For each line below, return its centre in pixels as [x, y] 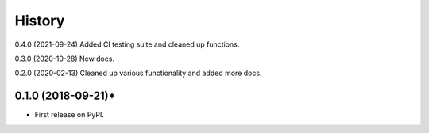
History [40, 21]
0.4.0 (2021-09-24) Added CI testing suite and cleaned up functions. [127, 44]
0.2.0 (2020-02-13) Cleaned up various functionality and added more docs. [138, 73]
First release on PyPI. [70, 115]
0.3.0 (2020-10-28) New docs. [65, 59]
